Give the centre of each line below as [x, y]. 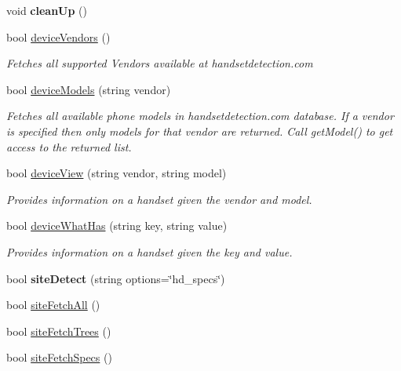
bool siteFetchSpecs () [59, 357]
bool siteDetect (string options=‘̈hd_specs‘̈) [116, 278]
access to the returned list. [69, 146]
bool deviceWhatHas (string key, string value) [117, 226]
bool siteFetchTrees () [59, 331]
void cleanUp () [47, 10]
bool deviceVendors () [58, 36]
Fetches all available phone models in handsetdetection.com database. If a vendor [200, 116]
